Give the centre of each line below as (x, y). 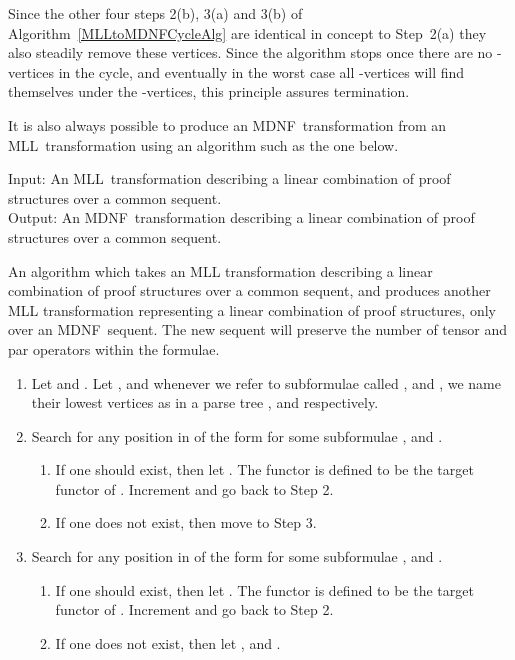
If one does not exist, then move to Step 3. (186, 522)
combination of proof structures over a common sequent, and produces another (249, 290)
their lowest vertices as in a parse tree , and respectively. (205, 402)
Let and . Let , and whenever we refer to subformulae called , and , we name (266, 382)
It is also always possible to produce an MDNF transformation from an (227, 124)
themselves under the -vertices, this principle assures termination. (209, 91)
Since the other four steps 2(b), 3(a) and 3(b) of (155, 13)
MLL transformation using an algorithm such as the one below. (203, 144)
